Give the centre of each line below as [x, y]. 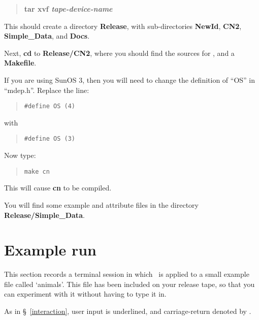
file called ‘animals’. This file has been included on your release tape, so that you [129, 284]
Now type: [20, 155]
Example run [51, 250]
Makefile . [20, 63]
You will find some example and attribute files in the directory [101, 204]
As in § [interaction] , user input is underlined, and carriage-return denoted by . [128, 311]
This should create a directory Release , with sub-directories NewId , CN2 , [123, 26]
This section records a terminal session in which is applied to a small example [127, 274]
